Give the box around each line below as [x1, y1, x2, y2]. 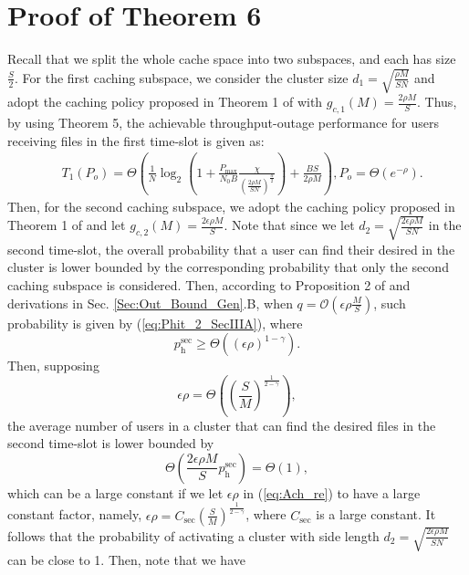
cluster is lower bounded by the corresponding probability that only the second [7, 257, 449, 277]
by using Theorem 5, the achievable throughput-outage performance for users [7, 113, 439, 132]
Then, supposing [7, 356, 99, 375]
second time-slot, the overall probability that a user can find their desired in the [7, 239, 455, 258]
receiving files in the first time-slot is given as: [7, 131, 265, 150]
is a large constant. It [316, 505, 436, 524]
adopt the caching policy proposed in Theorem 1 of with [7, 92, 323, 111]
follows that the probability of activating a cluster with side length [7, 526, 380, 545]
